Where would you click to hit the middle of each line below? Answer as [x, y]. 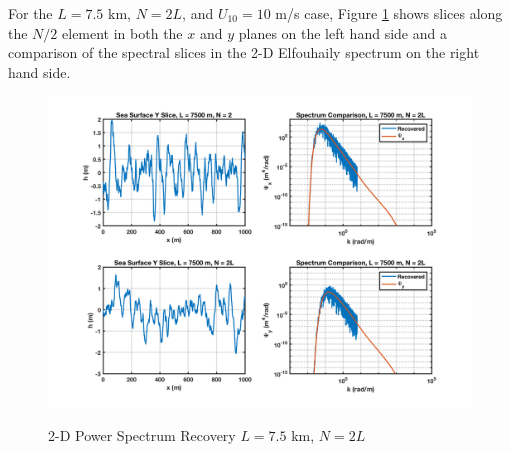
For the [30, 13]
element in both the [122, 32]
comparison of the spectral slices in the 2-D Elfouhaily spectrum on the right [244, 52]
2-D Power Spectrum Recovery [142, 435]
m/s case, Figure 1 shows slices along [389, 13]
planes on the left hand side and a [342, 32]
